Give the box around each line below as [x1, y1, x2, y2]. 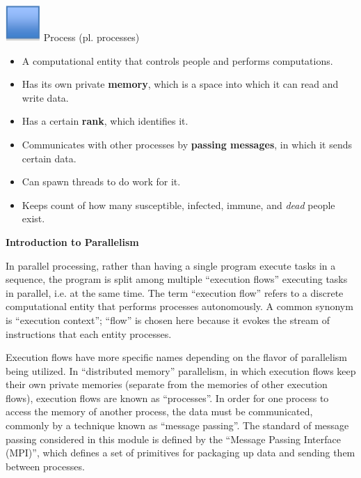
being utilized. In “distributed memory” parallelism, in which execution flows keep [6, 363, 356, 378]
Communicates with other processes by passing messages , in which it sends [22, 137, 352, 151]
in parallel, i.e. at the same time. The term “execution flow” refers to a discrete [6, 285, 344, 300]
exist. [22, 211, 45, 226]
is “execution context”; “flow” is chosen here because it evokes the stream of [6, 312, 330, 327]
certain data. [22, 151, 77, 165]
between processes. [6, 458, 85, 473]
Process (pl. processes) [43, 30, 140, 44]
